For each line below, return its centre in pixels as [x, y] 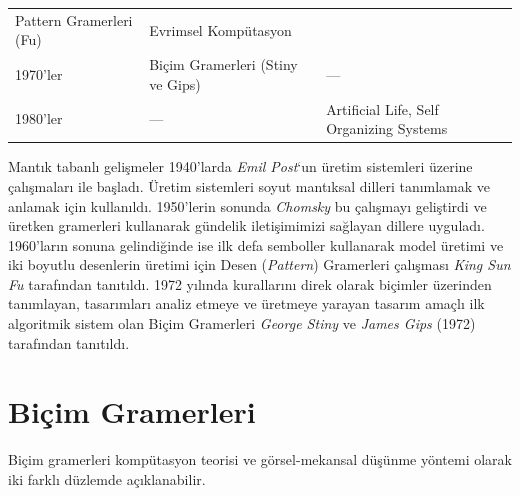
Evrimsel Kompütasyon [220, 29]
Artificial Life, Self [382, 108]
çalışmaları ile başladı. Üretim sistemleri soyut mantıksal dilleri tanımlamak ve [249, 185]
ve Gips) [175, 83]
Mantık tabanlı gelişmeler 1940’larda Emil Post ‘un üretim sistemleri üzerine [240, 166]
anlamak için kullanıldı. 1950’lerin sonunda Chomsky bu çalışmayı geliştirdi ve [247, 205]
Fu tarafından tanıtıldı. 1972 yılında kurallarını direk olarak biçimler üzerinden [250, 283]
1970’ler [39, 73]
